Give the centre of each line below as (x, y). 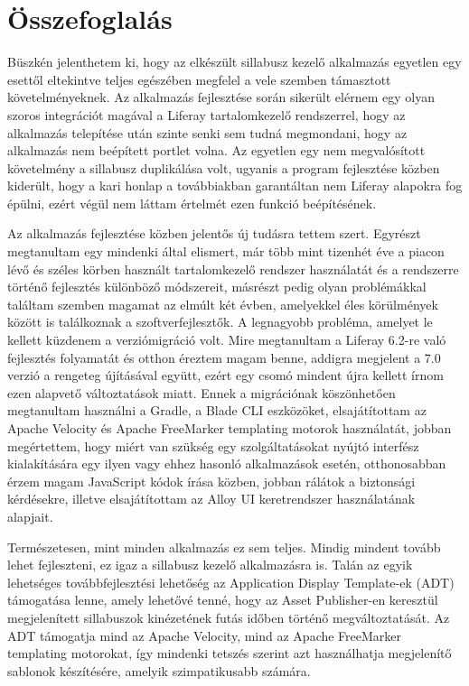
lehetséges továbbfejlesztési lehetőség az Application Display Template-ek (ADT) (231, 582)
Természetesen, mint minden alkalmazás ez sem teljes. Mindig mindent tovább (224, 547)
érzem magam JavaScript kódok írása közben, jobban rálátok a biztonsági (211, 481)
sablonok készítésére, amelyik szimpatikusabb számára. (159, 670)
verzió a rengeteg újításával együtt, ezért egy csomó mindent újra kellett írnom (225, 375)
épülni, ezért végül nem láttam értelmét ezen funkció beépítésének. (192, 203)
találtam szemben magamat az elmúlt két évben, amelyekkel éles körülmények (223, 304)
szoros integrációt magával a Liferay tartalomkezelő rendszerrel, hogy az (206, 114)
